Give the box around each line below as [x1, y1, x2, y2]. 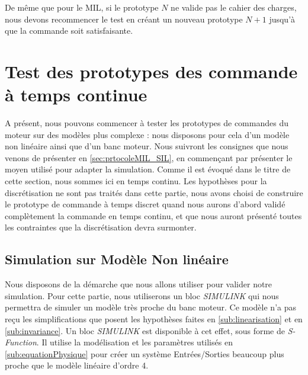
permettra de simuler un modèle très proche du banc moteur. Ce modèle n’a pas [5, 301, 296, 313]
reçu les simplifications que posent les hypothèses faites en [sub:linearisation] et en [5, 313, 303, 325]
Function [5, 336, 37, 348]
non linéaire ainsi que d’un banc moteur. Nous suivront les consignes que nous [5, 140, 288, 152]
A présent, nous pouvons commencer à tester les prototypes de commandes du [5, 117, 288, 129]
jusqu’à [269, 12, 296, 25]
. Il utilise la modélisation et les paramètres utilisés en [36, 336, 233, 348]
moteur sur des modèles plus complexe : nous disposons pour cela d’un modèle [5, 128, 290, 140]
